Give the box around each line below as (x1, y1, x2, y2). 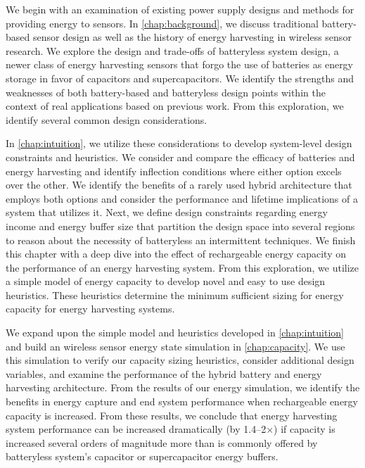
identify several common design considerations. (6, 112, 207, 127)
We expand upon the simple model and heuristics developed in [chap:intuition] (6, 325, 345, 340)
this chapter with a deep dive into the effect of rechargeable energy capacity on (6, 246, 346, 261)
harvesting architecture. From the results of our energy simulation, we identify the (6, 380, 360, 395)
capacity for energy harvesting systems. (6, 301, 175, 316)
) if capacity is (274, 422, 335, 436)
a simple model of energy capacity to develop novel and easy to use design (6, 274, 326, 289)
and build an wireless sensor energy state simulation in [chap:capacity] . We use (6, 339, 345, 353)
